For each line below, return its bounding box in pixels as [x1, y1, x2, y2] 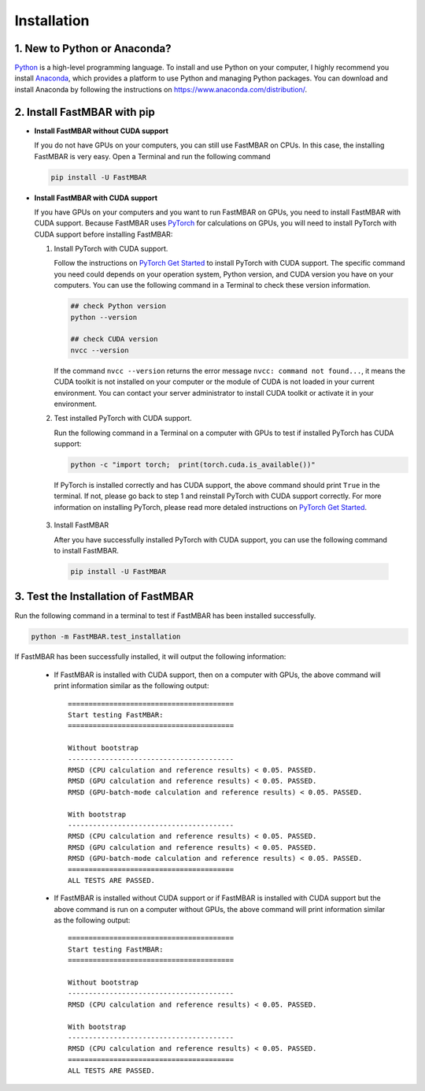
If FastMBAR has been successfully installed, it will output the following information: [14, 652, 286, 661]
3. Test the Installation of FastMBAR [14, 590, 194, 603]
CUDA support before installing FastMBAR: [34, 229, 173, 239]
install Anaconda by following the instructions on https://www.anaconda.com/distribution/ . [14, 84, 308, 94]
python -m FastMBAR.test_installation [31, 631, 181, 641]
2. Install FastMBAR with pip [14, 105, 155, 118]
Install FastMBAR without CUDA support [34, 126, 169, 136]
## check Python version [70, 302, 167, 311]
